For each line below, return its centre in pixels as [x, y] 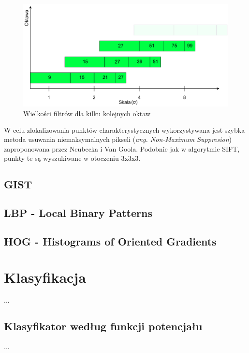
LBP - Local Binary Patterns [78, 213]
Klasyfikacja [45, 277]
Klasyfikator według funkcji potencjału [103, 326]
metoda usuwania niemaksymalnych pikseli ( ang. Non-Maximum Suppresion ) [118, 139]
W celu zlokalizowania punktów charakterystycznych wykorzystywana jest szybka [124, 130]
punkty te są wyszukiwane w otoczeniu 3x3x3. [72, 158]
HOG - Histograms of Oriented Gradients [110, 241]
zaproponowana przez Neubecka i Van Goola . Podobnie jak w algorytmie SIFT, [122, 148]
